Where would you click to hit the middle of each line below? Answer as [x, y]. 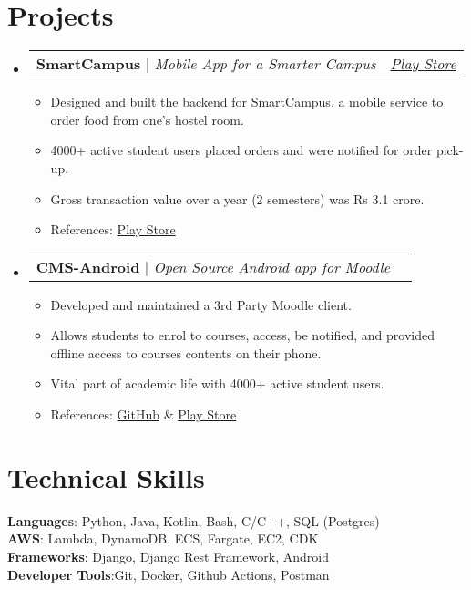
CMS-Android [88, 266]
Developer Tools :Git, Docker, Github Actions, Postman [169, 574]
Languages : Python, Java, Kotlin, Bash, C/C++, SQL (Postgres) [194, 520]
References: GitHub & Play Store [143, 414]
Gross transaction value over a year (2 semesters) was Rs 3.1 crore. [237, 198]
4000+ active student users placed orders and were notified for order [241, 150]
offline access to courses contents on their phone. [186, 352]
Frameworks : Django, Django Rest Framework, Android [168, 556]
